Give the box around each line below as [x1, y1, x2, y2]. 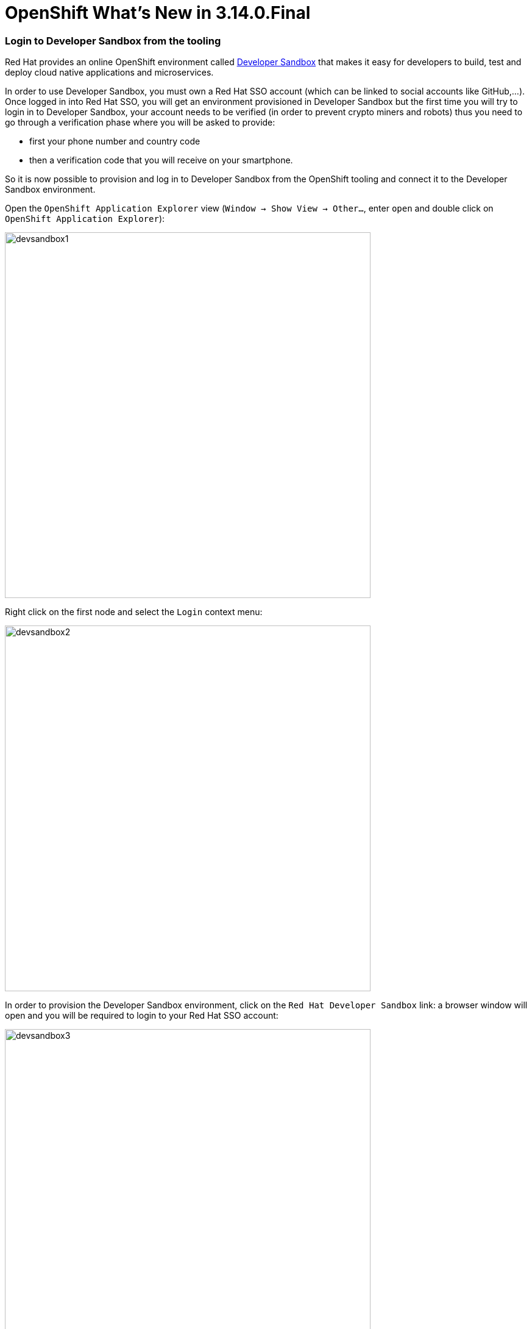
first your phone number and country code [29, 136, 200, 147]
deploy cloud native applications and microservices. [5, 67, 214, 78]
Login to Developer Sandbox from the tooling [5, 34, 221, 47]
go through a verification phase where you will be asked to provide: [5, 117, 275, 128]
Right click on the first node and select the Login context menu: [5, 607, 263, 618]
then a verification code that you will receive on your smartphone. [29, 155, 293, 166]
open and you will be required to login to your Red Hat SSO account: [5, 1010, 278, 1021]
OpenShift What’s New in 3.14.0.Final [5, 2, 311, 23]
